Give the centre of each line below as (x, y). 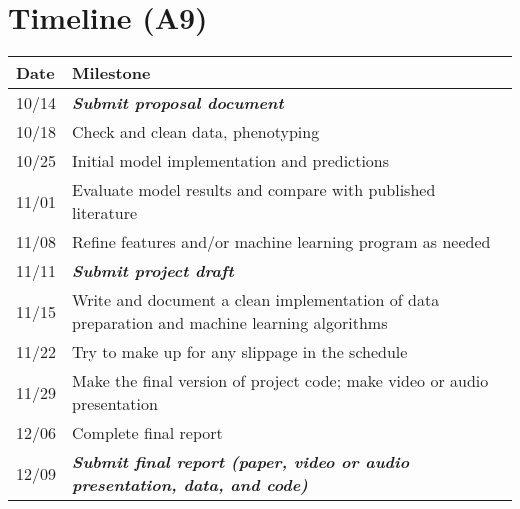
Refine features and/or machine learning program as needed (281, 242)
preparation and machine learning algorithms (230, 323)
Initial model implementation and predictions (231, 161)
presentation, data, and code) (190, 485)
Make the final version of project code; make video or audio (280, 381)
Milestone (111, 73)
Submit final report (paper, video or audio (241, 462)
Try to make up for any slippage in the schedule (240, 352)
